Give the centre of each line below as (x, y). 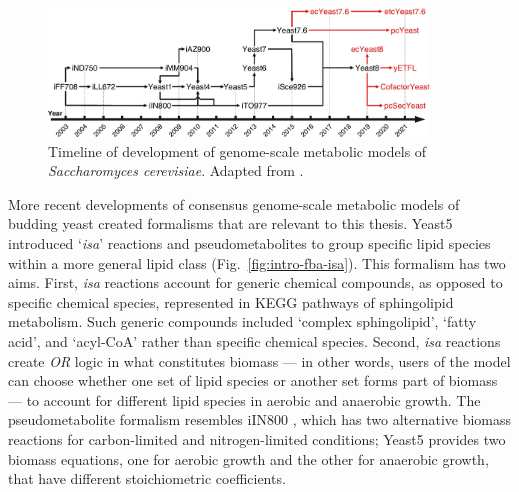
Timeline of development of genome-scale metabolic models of (237, 150)
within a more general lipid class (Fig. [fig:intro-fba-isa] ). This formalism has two (257, 262)
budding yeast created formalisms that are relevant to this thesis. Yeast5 (230, 223)
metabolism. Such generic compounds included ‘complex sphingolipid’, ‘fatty (242, 321)
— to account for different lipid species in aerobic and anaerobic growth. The (244, 399)
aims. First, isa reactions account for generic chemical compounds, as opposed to (255, 282)
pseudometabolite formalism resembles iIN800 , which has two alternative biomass (260, 419)
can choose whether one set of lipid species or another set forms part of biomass (253, 380)
